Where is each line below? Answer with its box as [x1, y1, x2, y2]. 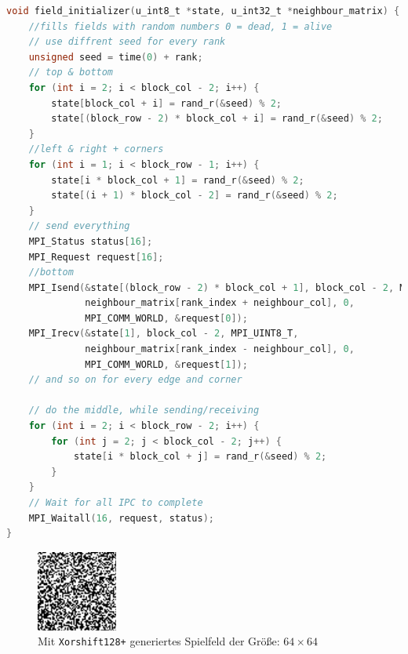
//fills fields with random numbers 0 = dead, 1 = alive [28, 20, 333, 32]
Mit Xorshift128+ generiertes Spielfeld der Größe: [38, 633, 280, 649]
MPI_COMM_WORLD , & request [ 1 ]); [85, 358, 248, 370]
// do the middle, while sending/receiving [28, 405, 260, 416]
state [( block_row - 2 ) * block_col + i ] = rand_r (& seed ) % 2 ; [51, 113, 383, 125]
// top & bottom [28, 67, 114, 78]
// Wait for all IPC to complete [28, 497, 203, 508]
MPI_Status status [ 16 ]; [28, 235, 153, 247]
